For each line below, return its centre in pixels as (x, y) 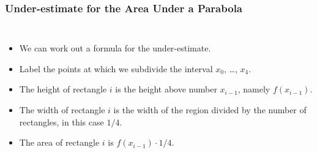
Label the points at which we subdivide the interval (116, 68)
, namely (254, 89)
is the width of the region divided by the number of (210, 110)
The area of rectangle (59, 142)
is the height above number (166, 89)
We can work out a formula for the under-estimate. (115, 48)
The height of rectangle (63, 89)
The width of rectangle (62, 110)
